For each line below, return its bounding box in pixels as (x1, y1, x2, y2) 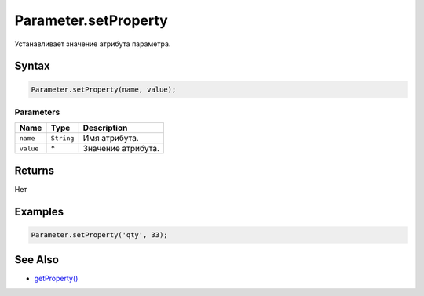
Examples (14, 204, 64, 218)
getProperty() (34, 274, 79, 283)
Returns (14, 164, 55, 177)
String (50, 134, 75, 143)
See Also (14, 253, 59, 266)
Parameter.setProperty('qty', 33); (31, 230, 168, 239)
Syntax (14, 60, 50, 73)
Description (82, 122, 128, 133)
